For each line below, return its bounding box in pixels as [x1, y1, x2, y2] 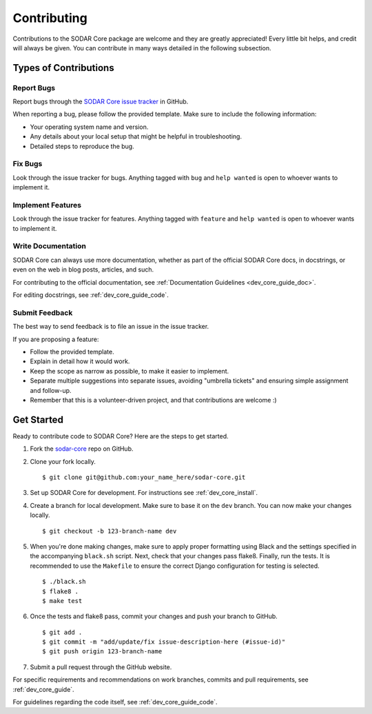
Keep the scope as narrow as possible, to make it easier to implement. [30, 367, 229, 375]
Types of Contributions [12, 62, 114, 74]
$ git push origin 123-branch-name [42, 648, 163, 655]
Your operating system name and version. [30, 123, 149, 131]
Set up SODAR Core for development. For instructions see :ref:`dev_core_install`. [30, 489, 258, 497]
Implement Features [12, 200, 82, 210]
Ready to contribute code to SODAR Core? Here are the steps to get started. [12, 431, 229, 440]
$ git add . [42, 628, 83, 636]
